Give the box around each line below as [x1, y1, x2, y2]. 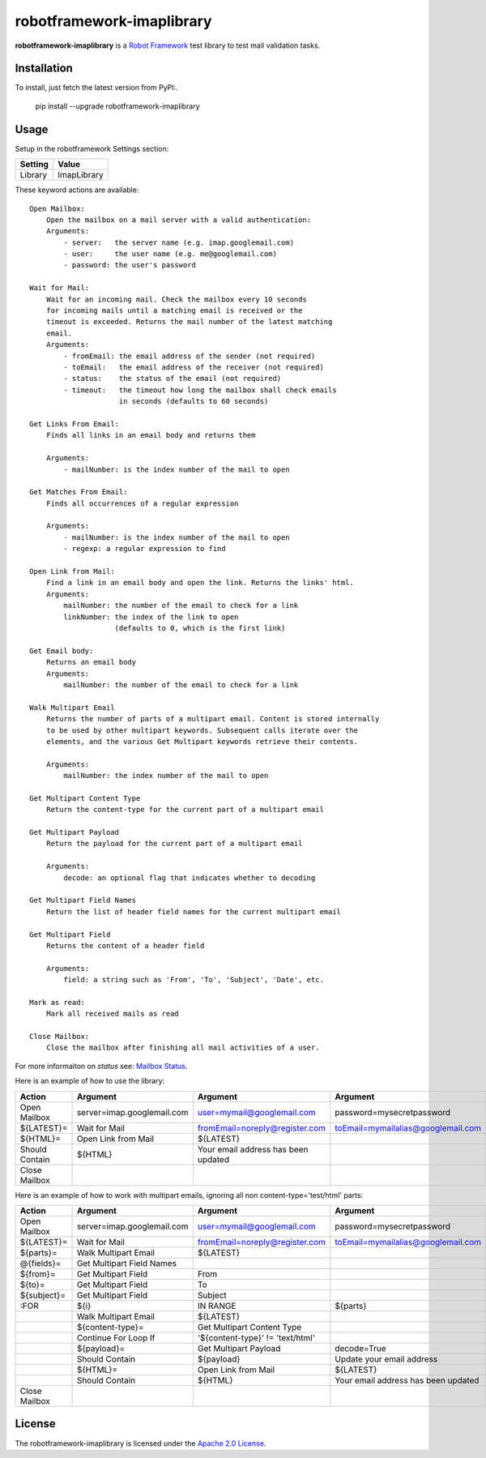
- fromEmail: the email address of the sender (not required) [63, 351, 316, 361]
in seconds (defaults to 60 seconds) [118, 397, 269, 406]
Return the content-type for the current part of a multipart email [45, 805, 324, 815]
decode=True [335, 1343, 386, 1353]
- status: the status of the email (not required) [63, 374, 282, 383]
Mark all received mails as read [45, 1009, 180, 1019]
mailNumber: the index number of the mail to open [63, 771, 269, 780]
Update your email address [335, 1353, 438, 1365]
